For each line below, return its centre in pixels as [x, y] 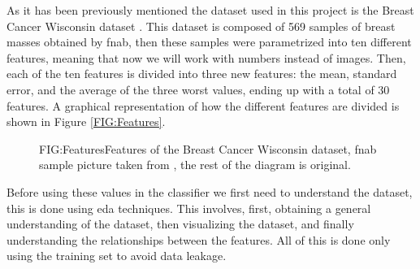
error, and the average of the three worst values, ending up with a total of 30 [198, 89]
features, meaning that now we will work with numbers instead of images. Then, [206, 57]
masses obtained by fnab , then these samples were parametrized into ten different [209, 42]
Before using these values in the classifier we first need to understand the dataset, [210, 191]
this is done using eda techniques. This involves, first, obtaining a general [189, 208]
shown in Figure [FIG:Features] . [86, 121]
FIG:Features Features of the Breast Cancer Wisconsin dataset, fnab [208, 148]
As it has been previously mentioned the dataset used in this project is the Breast [210, 10]
